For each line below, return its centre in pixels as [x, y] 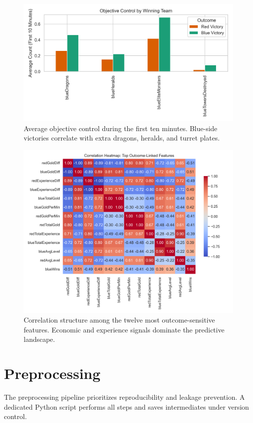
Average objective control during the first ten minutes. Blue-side [121, 128]
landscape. [39, 339]
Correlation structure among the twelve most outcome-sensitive [119, 320]
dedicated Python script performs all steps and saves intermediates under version [126, 406]
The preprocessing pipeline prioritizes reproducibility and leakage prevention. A [125, 397]
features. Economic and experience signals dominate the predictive [124, 329]
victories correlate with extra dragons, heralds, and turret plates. [122, 138]
